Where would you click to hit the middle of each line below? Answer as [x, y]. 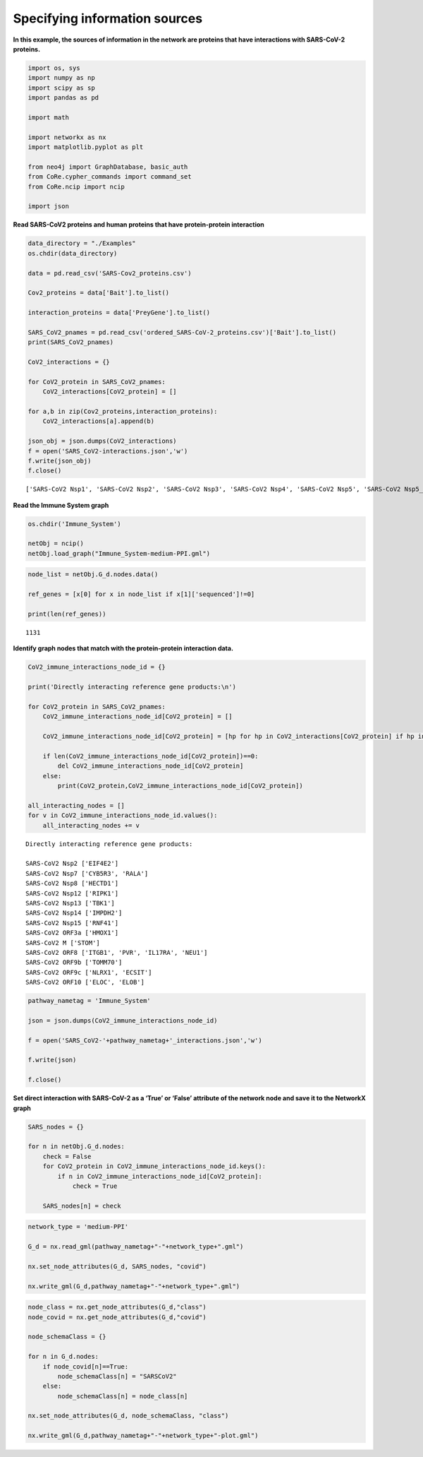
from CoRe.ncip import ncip [76, 186]
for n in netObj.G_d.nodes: [76, 1147]
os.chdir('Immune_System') [74, 524]
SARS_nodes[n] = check [82, 1206]
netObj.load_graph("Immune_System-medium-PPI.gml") [119, 553]
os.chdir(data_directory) [73, 253]
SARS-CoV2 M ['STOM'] [63, 942]
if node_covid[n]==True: [86, 1366]
